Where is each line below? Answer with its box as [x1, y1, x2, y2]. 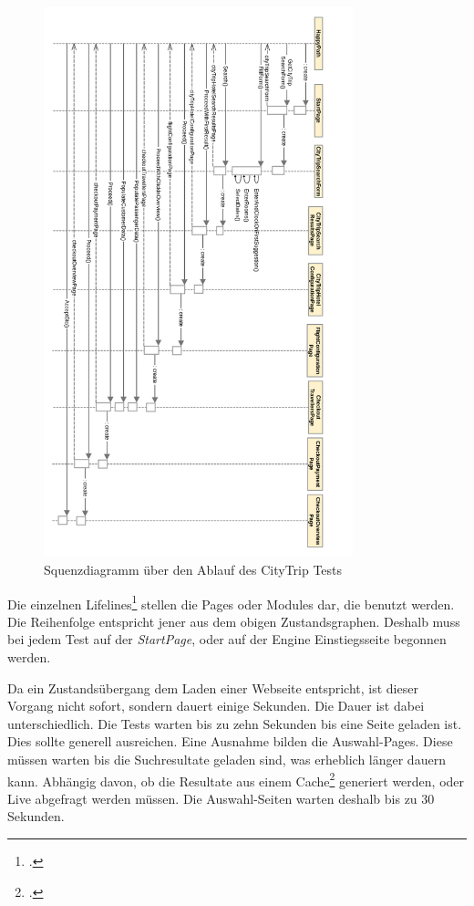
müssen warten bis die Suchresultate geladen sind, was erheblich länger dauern [7, 750, 446, 768]
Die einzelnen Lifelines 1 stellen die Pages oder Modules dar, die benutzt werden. [7, 591, 455, 613]
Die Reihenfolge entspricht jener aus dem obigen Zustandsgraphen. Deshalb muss [7, 611, 460, 630]
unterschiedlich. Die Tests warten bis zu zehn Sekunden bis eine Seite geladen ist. [7, 713, 462, 733]
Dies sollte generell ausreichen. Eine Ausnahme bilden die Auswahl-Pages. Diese [7, 732, 453, 751]
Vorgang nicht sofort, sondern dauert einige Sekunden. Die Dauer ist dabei [7, 696, 425, 715]
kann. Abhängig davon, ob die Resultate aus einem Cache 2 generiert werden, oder [7, 768, 465, 790]
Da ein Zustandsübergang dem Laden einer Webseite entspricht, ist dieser [7, 678, 418, 697]
